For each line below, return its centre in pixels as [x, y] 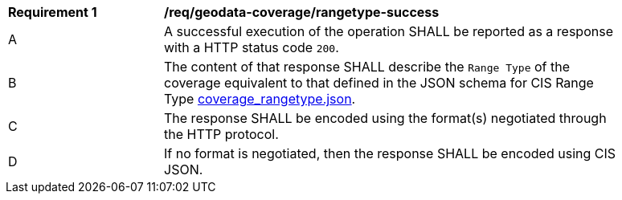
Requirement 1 [53, 12]
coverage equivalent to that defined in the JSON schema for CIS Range [379, 83]
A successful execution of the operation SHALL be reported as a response [389, 31]
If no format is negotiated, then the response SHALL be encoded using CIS [390, 153]
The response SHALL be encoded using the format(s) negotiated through [385, 118]
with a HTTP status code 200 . [252, 47]
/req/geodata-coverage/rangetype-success [302, 12]
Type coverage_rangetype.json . [260, 99]
